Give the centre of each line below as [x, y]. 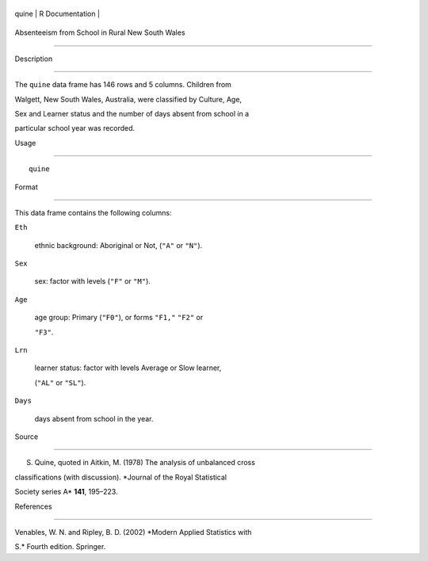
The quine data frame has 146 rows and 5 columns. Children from [123, 85]
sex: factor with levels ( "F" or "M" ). [92, 281]
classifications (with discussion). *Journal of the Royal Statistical [121, 477]
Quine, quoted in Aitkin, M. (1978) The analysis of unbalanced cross [145, 463]
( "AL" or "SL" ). [60, 382]
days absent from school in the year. [94, 418]
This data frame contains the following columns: [93, 212]
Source [27, 437]
